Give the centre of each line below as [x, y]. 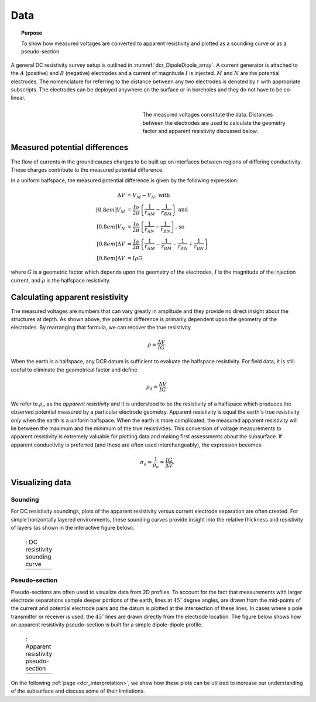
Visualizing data [41, 483]
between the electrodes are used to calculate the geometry [214, 122]
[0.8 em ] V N [111, 227]
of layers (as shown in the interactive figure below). [73, 528]
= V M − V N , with [149, 196]
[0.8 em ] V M [111, 210]
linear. [18, 98]
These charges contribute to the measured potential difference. [87, 169]
